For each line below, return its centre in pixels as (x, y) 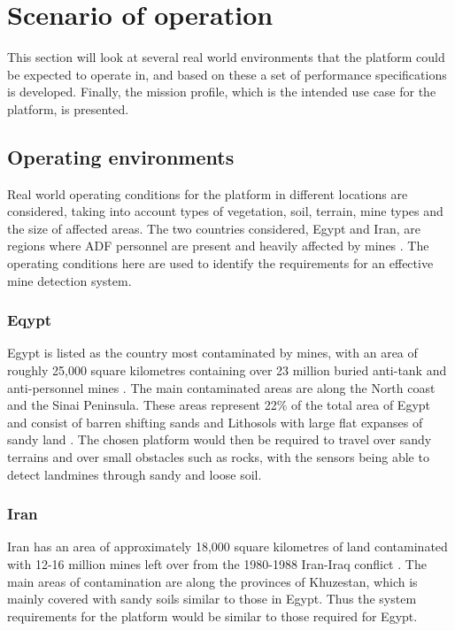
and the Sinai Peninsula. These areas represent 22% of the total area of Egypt (219, 405)
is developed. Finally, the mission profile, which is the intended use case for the (222, 92)
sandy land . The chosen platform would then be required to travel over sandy (220, 439)
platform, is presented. (68, 108)
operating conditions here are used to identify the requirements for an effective (220, 263)
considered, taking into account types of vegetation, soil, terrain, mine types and (225, 211)
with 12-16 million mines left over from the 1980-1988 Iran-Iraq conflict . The (217, 564)
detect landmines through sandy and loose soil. (135, 474)
